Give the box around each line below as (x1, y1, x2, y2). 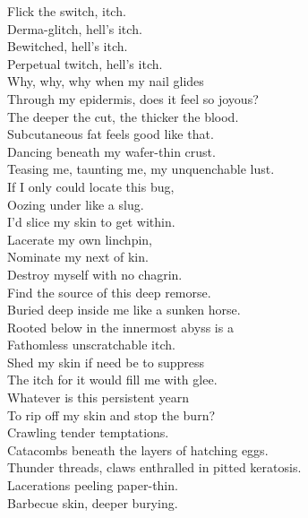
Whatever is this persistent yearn (7, 388, 190, 407)
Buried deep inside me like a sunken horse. (7, 300, 241, 319)
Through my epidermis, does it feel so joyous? (7, 89, 259, 108)
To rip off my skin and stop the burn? (7, 405, 216, 424)
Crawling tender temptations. (7, 423, 169, 442)
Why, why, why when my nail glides (7, 72, 204, 91)
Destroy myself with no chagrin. (7, 264, 183, 283)
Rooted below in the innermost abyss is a (7, 317, 234, 336)
